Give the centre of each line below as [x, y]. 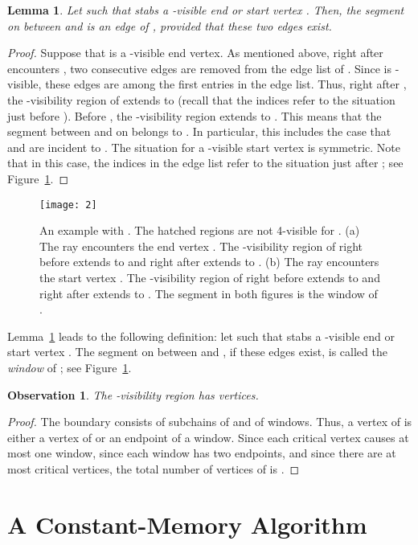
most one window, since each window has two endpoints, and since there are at [202, 453]
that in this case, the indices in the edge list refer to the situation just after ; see [205, 163]
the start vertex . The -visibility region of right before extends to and [210, 277]
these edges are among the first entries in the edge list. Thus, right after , [226, 84]
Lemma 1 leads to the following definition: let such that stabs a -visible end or [201, 336]
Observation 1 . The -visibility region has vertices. [133, 394]
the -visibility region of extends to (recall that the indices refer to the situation [201, 99]
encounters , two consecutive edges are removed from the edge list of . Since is [200, 68]
